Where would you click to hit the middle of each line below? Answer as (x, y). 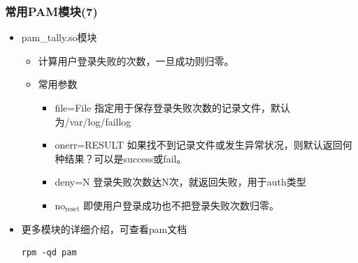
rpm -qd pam (49, 253)
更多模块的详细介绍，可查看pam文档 (104, 228)
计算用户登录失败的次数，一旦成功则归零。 (136, 60)
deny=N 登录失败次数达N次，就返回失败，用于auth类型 (180, 182)
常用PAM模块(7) (51, 11)
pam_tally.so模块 (59, 37)
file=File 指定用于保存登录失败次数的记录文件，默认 (172, 107)
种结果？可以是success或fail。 (121, 158)
